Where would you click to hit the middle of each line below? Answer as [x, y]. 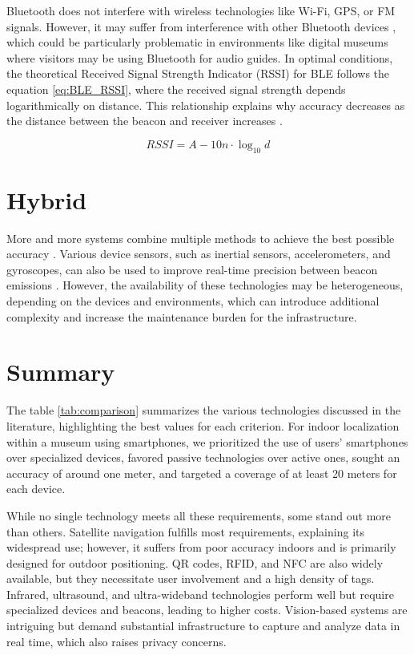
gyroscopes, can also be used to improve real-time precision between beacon [192, 269]
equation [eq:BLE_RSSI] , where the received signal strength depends [176, 89]
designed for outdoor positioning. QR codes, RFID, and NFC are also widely [195, 562]
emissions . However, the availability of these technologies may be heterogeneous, [205, 285]
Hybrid [47, 199]
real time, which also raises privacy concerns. [117, 641]
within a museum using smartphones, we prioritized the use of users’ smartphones [207, 441]
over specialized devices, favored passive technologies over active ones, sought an [203, 457]
